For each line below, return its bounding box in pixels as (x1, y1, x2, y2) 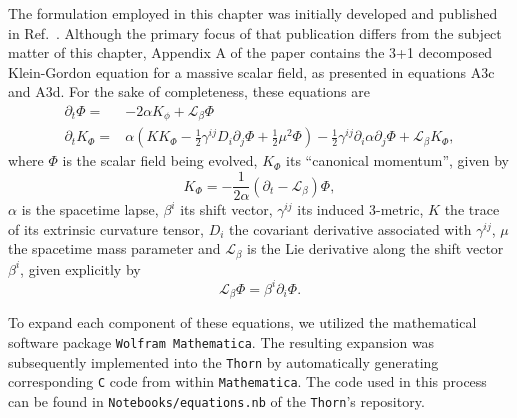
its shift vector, (180, 199, 273, 220)
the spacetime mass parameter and (8, 238, 221, 259)
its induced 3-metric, (297, 199, 424, 220)
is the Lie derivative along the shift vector (247, 238, 504, 259)
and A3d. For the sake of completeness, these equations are (8, 81, 370, 102)
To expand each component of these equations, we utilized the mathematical (8, 312, 477, 333)
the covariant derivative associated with (229, 218, 472, 239)
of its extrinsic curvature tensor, (8, 218, 204, 239)
